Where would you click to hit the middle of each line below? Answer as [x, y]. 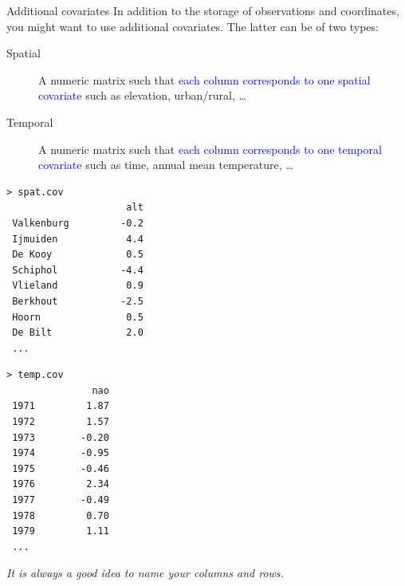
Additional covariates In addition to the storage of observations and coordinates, [203, 10]
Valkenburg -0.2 [78, 223]
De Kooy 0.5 [78, 255]
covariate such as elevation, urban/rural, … [142, 95]
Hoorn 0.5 [78, 317]
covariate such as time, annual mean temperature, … [166, 165]
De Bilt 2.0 [78, 333]
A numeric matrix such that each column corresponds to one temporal [210, 149]
